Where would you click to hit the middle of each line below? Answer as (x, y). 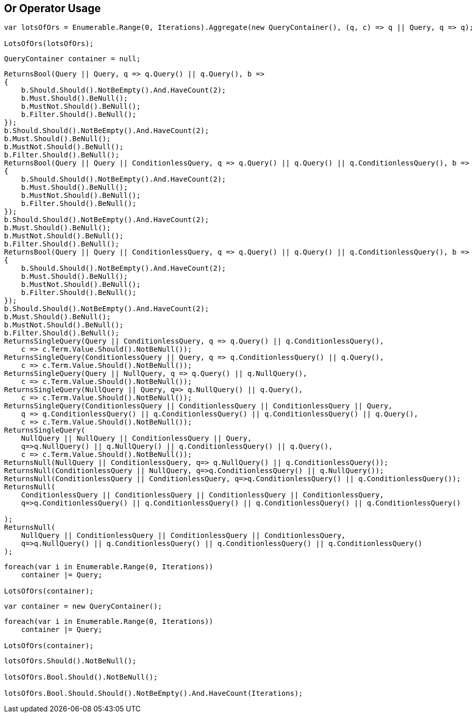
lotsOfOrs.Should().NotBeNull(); (70, 661)
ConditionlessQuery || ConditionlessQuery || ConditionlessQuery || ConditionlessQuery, (203, 495)
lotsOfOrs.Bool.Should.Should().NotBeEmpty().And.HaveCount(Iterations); (154, 693)
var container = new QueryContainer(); (83, 606)
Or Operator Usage (53, 8)
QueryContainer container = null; (72, 59)
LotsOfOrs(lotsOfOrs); (49, 44)
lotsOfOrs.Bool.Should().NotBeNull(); (81, 677)
